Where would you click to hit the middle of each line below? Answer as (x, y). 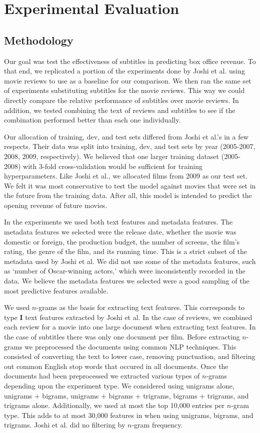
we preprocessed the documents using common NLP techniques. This (130, 346)
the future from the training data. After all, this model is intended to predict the (128, 195)
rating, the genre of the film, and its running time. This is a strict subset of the (125, 251)
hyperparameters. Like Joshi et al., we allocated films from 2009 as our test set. (126, 176)
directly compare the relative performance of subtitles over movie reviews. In (121, 100)
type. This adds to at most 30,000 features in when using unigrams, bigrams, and (129, 415)
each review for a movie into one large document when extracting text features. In (130, 327)
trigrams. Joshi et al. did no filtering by (65, 425)
